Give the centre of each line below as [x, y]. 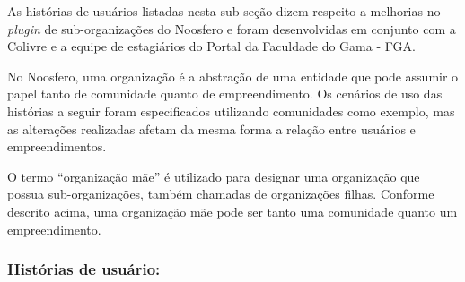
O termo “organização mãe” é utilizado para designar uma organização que [214, 176]
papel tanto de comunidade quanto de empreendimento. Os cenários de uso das [225, 94]
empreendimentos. [57, 146]
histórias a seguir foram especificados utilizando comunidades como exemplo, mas [231, 111]
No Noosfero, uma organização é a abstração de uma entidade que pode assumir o [233, 76]
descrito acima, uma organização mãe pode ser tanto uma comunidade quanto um [232, 211]
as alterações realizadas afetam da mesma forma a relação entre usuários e [211, 128]
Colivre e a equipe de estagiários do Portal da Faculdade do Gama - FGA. [211, 46]
